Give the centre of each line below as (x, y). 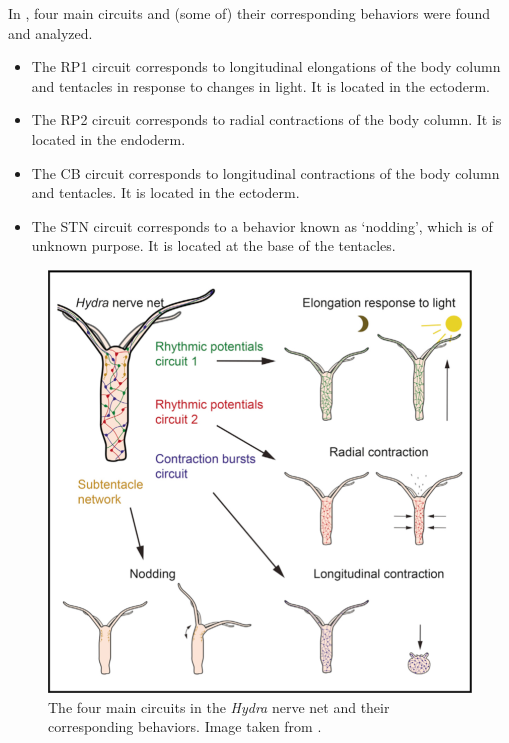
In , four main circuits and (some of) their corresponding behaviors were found (249, 13)
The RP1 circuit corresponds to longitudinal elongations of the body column (266, 66)
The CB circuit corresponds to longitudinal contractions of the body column (265, 172)
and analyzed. (50, 32)
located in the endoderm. (108, 138)
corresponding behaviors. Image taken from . (185, 726)
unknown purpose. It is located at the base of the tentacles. (213, 245)
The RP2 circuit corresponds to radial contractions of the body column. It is (266, 119)
